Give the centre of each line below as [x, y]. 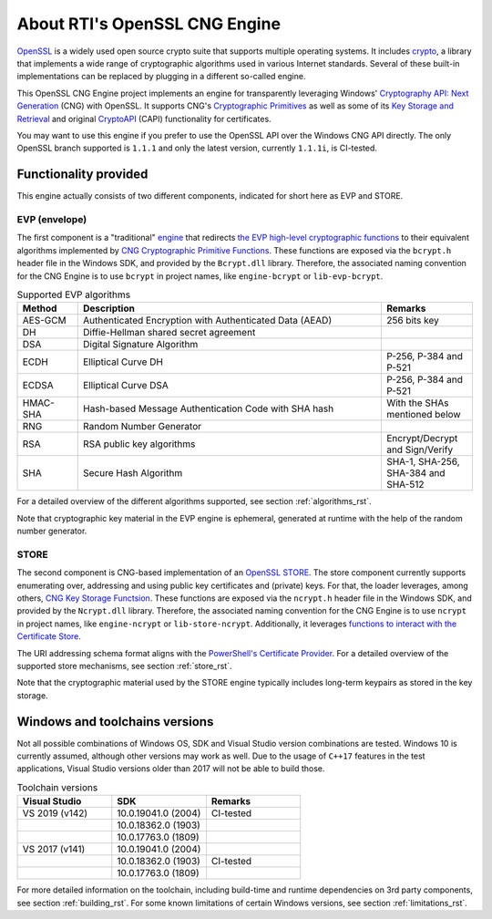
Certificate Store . [49, 636]
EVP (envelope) [52, 219]
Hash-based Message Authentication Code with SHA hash [209, 408]
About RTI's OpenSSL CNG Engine [149, 24]
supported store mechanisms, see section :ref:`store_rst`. [124, 666]
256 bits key [412, 321]
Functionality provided [82, 175]
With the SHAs [417, 403]
